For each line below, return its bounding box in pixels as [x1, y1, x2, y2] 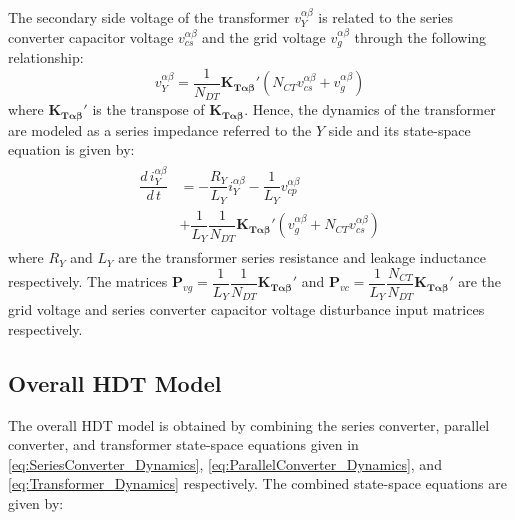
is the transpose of [92, 99, 205, 120]
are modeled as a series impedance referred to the [8, 119, 312, 140]
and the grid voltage [202, 26, 326, 47]
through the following [354, 26, 487, 47]
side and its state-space [328, 119, 471, 140]
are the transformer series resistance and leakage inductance [118, 247, 486, 268]
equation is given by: [8, 139, 135, 160]
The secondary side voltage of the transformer [8, 7, 290, 27]
